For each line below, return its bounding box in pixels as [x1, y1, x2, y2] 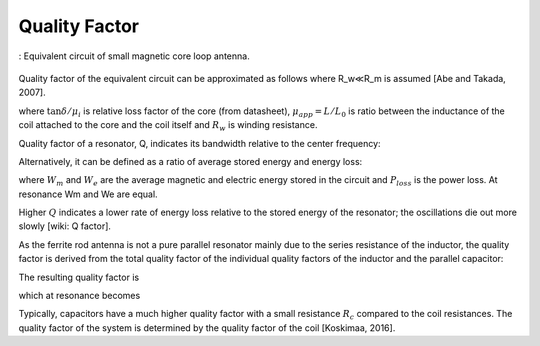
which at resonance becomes [18, 290, 141, 302]
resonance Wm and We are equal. [18, 188, 159, 200]
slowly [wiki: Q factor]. [18, 220, 112, 232]
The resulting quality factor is [18, 271, 140, 283]
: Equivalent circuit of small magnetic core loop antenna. [18, 50, 250, 62]
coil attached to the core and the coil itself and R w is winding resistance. [18, 119, 318, 133]
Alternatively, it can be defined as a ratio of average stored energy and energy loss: [18, 155, 363, 167]
